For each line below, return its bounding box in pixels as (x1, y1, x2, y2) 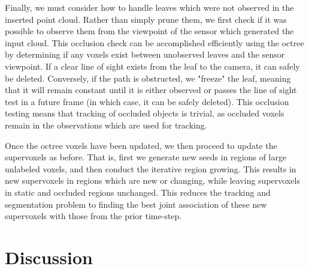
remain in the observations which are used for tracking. (5, 118, 207, 131)
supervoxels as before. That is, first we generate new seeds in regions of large (5, 151, 287, 163)
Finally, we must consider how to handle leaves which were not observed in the (5, 1, 294, 13)
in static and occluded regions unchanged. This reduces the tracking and (5, 186, 271, 198)
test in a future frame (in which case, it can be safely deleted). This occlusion (5, 95, 289, 107)
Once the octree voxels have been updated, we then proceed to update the (5, 139, 277, 151)
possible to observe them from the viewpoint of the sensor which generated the (5, 25, 294, 37)
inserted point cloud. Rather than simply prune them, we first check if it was (5, 13, 287, 25)
